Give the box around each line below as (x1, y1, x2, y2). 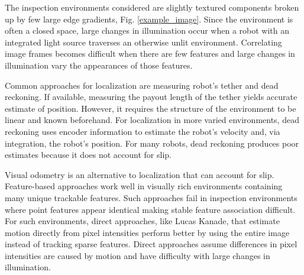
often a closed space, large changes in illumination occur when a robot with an (5, 24, 290, 37)
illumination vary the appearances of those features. (5, 59, 193, 71)
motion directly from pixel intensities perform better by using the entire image (5, 226, 290, 238)
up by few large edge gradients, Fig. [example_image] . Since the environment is (5, 12, 293, 25)
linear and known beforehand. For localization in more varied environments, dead (5, 114, 299, 126)
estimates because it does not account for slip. (5, 148, 172, 161)
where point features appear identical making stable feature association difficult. (5, 203, 296, 215)
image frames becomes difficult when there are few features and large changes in (5, 47, 295, 60)
